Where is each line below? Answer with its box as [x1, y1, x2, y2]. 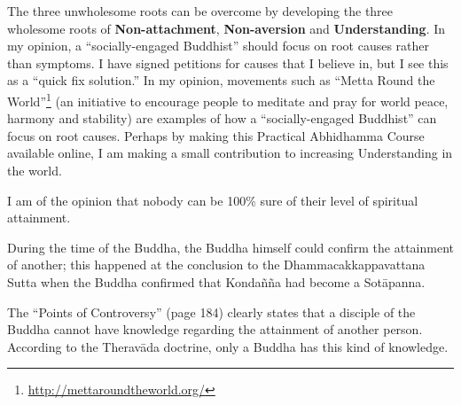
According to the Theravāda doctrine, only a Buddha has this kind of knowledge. [7, 337, 449, 355]
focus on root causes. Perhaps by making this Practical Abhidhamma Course [7, 126, 425, 144]
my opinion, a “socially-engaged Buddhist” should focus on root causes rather [7, 36, 430, 55]
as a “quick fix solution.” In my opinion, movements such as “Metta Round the [7, 71, 435, 90]
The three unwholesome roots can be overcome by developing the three [7, 2, 394, 19]
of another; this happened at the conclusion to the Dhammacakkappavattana [7, 255, 426, 274]
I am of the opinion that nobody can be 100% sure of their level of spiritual [7, 191, 418, 209]
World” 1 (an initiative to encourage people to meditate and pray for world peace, [7, 89, 449, 110]
